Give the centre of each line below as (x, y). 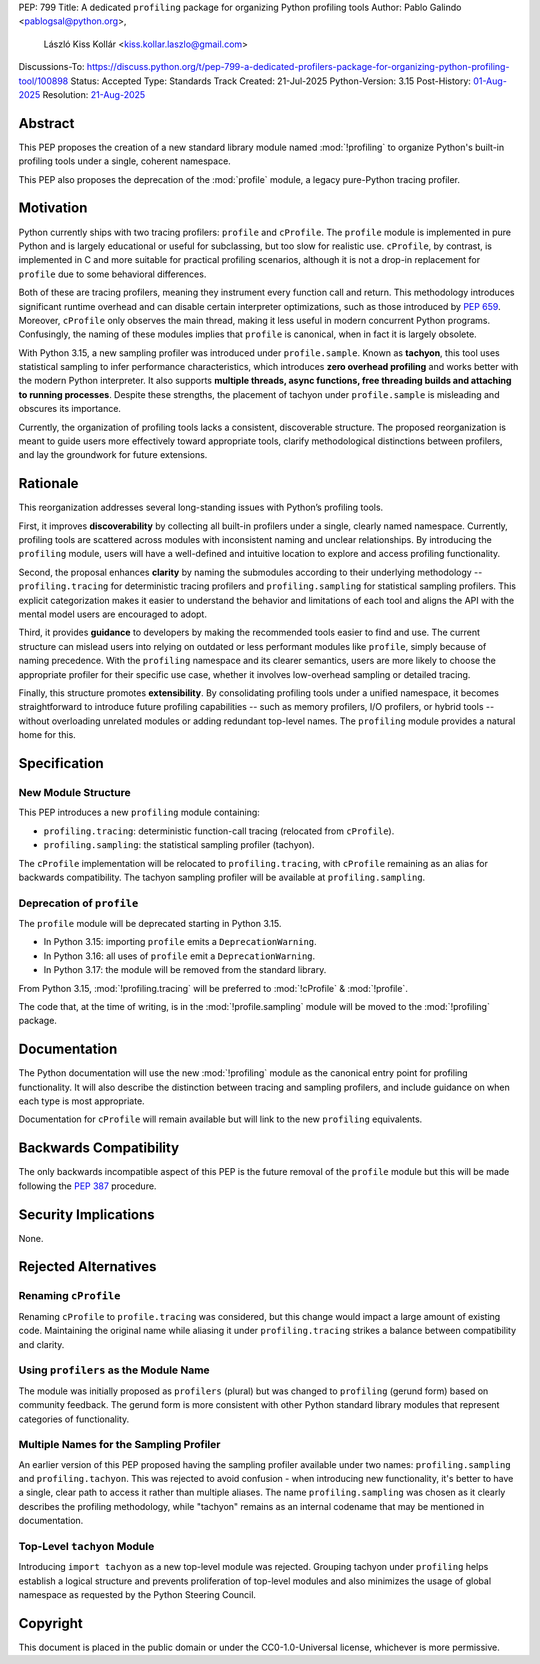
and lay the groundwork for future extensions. (113, 455)
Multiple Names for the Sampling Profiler (119, 1445)
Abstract (46, 123)
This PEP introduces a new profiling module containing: (139, 812)
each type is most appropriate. (81, 1101)
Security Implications (86, 1214)
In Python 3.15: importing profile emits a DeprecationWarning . (180, 942)
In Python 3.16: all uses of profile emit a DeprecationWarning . (179, 956)
